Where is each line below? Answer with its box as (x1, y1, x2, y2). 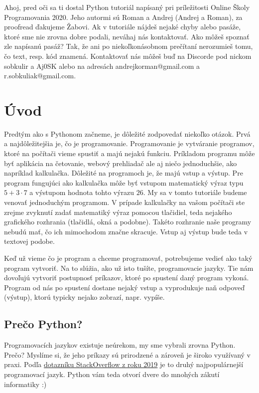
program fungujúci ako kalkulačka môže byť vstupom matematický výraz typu (4, 177, 244, 188)
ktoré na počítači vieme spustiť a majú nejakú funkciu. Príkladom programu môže (4, 148, 255, 159)
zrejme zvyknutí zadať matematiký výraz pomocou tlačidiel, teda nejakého (4, 206, 232, 217)
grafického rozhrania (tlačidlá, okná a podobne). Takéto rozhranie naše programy (4, 216, 252, 227)
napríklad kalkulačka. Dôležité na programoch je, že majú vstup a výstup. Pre (4, 168, 243, 178)
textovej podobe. (4, 236, 55, 246)
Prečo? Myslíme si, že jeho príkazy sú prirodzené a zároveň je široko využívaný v (4, 349, 251, 360)
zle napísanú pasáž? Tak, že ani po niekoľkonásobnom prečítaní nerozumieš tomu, (4, 41, 253, 51)
